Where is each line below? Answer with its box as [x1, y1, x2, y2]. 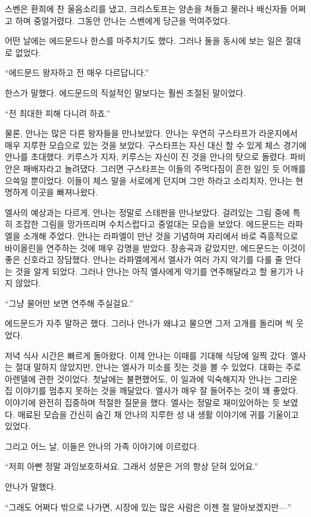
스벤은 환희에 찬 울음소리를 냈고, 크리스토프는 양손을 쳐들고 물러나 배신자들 [5, 2, 288, 14]
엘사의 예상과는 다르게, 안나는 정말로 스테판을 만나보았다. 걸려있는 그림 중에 [5, 206, 290, 218]
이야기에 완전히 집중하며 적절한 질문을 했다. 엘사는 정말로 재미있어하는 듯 [5, 396, 280, 409]
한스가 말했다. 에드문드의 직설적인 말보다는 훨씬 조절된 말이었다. [5, 86, 246, 99]
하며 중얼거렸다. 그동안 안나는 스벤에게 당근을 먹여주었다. [15, 14, 231, 26]
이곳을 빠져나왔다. [31, 186, 98, 198]
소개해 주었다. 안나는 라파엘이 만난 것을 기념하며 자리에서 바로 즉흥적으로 [23, 229, 298, 242]
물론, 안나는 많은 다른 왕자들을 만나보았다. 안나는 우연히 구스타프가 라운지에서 [5, 127, 298, 139]
